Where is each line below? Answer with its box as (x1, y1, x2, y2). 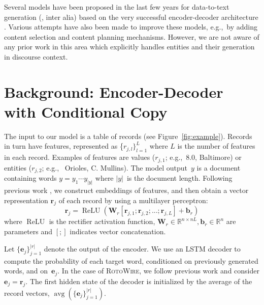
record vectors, (4, 287, 50, 298)
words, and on (4, 265, 48, 276)
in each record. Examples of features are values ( (4, 152, 155, 162)
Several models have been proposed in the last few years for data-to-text (4, 2, 229, 12)
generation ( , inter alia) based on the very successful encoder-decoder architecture (4, 11, 258, 22)
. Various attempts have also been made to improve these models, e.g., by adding (4, 21, 257, 32)
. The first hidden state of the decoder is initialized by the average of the (25, 275, 252, 286)
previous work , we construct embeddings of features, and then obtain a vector (4, 185, 249, 196)
